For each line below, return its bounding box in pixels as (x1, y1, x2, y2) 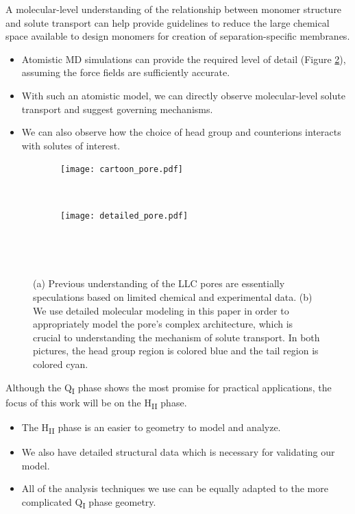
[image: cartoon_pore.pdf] (60, 164, 183, 175)
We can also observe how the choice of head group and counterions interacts (21, 125, 341, 139)
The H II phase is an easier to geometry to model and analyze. (21, 419, 281, 436)
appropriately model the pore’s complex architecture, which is (33, 317, 293, 331)
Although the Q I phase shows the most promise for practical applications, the (5, 380, 332, 396)
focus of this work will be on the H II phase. (5, 395, 187, 411)
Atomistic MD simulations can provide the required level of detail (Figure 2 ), (21, 51, 346, 66)
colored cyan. (33, 357, 88, 371)
